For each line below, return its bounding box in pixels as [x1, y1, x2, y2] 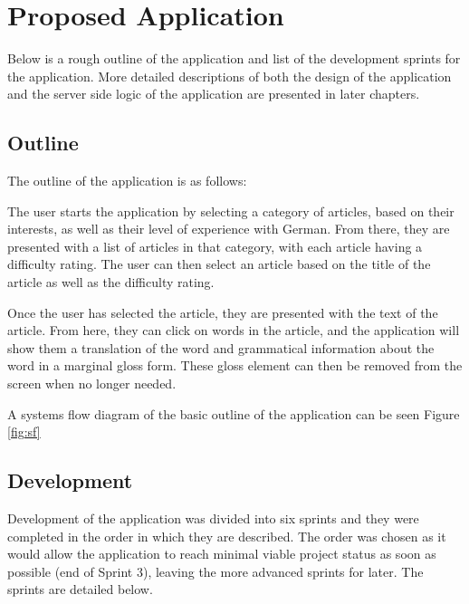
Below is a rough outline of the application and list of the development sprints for [7, 49, 461, 68]
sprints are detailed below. [7, 580, 153, 599]
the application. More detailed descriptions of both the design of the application [7, 66, 452, 85]
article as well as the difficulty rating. [7, 273, 215, 292]
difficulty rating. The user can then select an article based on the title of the [7, 254, 431, 273]
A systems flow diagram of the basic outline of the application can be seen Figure [7, 404, 460, 423]
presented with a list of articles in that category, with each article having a [7, 236, 423, 255]
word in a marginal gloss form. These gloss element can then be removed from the [7, 356, 463, 375]
